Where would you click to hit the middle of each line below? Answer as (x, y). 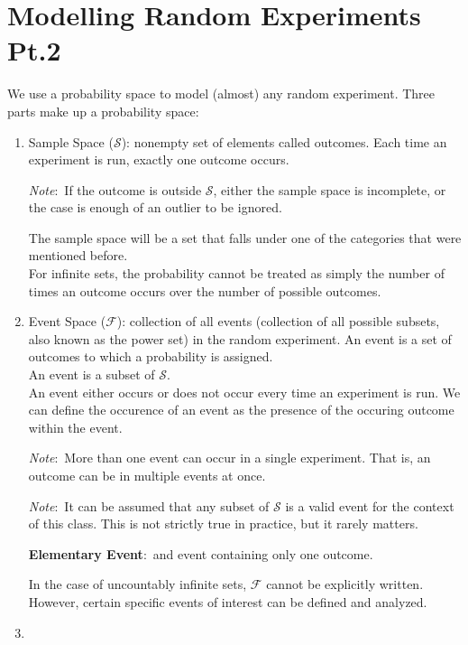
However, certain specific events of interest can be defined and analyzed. (228, 601)
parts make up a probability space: (103, 111)
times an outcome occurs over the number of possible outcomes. (205, 290)
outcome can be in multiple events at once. (147, 475)
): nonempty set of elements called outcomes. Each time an (284, 141)
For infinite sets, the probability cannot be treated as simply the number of (236, 273)
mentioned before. (78, 255)
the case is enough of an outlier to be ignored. (155, 207)
